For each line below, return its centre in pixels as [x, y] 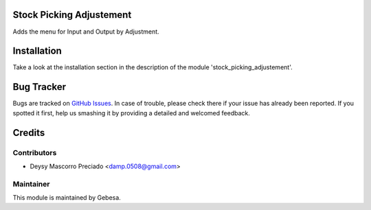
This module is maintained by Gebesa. [67, 198]
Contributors [35, 152]
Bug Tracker [40, 87]
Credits [29, 133]
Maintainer [31, 184]
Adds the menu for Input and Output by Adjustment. [86, 32]
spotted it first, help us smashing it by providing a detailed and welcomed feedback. [131, 113]
